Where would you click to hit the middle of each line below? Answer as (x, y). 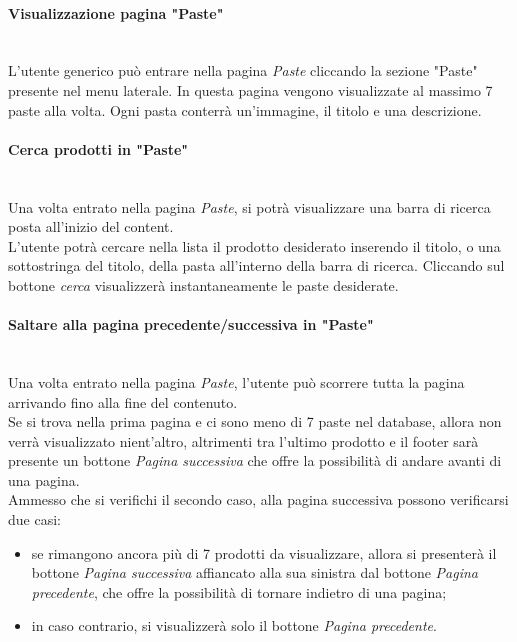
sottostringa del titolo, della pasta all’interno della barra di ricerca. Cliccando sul (256, 265)
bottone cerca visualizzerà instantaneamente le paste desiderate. (203, 284)
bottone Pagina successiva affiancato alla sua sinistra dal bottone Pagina (254, 572)
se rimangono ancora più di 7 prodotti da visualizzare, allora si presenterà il (264, 552)
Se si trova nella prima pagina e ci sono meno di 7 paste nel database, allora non (255, 421)
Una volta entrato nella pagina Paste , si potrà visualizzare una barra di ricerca (249, 206)
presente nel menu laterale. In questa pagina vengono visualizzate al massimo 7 (250, 89)
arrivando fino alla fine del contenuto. (123, 401)
